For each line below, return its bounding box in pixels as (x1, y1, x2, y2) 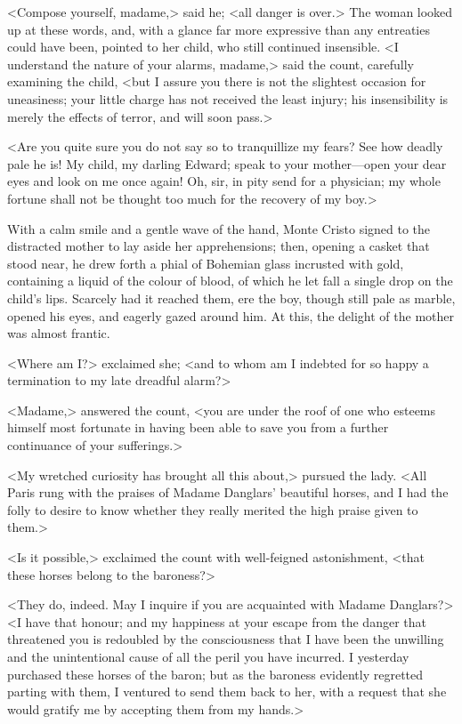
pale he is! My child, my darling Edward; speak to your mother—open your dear (7, 154, 447, 173)
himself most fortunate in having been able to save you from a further (7, 418, 389, 437)
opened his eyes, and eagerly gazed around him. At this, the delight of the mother (7, 306, 455, 325)
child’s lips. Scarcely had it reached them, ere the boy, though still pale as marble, (7, 288, 456, 307)
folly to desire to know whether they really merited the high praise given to (7, 500, 418, 519)
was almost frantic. (7, 324, 110, 342)
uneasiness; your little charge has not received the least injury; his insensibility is (7, 89, 449, 108)
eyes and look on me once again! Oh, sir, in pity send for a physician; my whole (7, 172, 441, 190)
